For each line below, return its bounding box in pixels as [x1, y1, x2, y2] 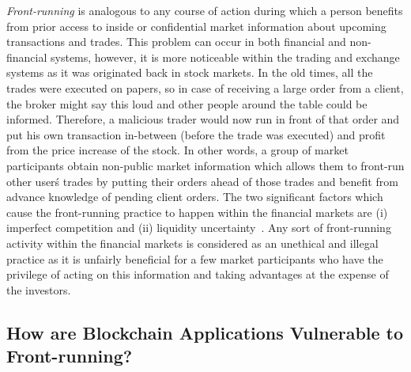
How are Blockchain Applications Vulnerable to [6, 320, 404, 344]
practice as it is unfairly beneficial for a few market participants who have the [6, 250, 383, 267]
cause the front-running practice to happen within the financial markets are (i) [6, 203, 388, 220]
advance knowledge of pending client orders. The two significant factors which [6, 188, 383, 205]
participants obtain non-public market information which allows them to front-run [6, 157, 405, 173]
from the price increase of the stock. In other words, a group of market [6, 142, 349, 158]
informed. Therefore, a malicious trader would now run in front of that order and [6, 111, 400, 127]
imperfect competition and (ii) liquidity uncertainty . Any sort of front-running [6, 219, 391, 236]
